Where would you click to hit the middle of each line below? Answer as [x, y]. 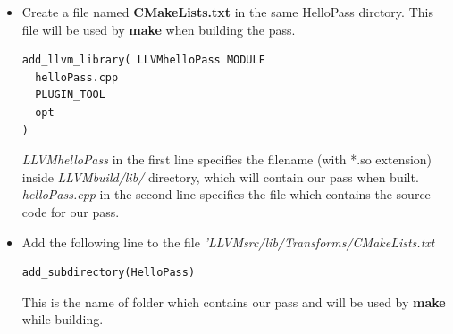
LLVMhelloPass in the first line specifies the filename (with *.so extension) [227, 159]
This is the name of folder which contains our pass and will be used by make [234, 301]
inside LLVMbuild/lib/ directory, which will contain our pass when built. [220, 176]
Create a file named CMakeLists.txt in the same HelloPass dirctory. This [227, 12]
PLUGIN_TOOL [70, 95]
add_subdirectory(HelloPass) [109, 273]
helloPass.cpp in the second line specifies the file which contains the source [226, 194]
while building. [63, 319]
